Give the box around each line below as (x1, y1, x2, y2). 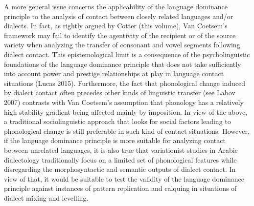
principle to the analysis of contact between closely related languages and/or (4, 11, 233, 21)
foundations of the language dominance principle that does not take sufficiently (4, 59, 241, 69)
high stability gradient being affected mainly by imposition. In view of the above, (4, 106, 248, 117)
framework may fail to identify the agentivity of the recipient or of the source (4, 30, 236, 40)
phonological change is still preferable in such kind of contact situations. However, (4, 125, 250, 136)
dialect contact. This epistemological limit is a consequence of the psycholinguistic (4, 49, 250, 59)
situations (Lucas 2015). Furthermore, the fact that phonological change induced (4, 78, 246, 88)
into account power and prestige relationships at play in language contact (4, 68, 224, 79)
